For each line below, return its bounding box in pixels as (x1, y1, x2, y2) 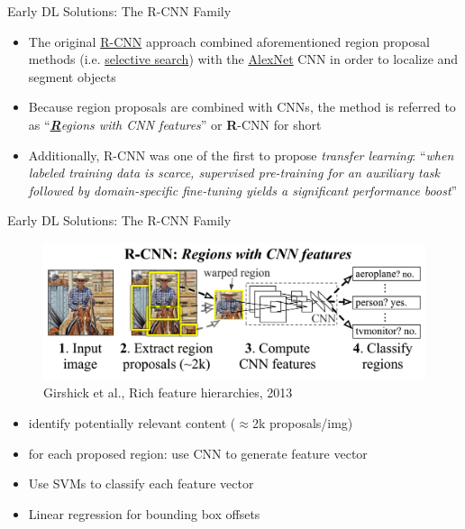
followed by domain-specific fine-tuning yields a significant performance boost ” (28, 180, 458, 199)
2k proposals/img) (251, 413, 353, 432)
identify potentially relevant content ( (28, 413, 236, 432)
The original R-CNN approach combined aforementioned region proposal (28, 32, 430, 50)
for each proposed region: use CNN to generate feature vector (28, 443, 368, 462)
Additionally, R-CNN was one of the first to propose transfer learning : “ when (28, 145, 454, 164)
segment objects (28, 67, 116, 86)
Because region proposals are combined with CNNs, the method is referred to (28, 97, 456, 116)
